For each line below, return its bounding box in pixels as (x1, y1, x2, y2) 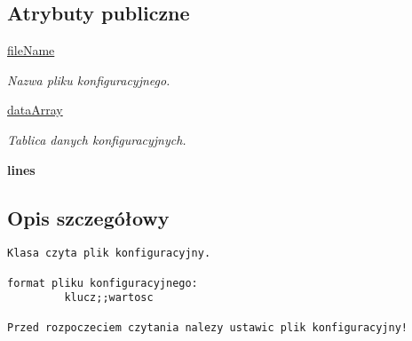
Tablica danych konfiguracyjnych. (7, 130, 186, 148)
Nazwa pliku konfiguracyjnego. (7, 70, 170, 89)
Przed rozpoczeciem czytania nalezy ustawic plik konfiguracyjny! (7, 321, 408, 334)
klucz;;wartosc (64, 291, 154, 305)
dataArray (7, 100, 63, 119)
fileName (7, 41, 55, 59)
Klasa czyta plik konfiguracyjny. (7, 247, 211, 260)
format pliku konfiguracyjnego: (7, 276, 198, 289)
